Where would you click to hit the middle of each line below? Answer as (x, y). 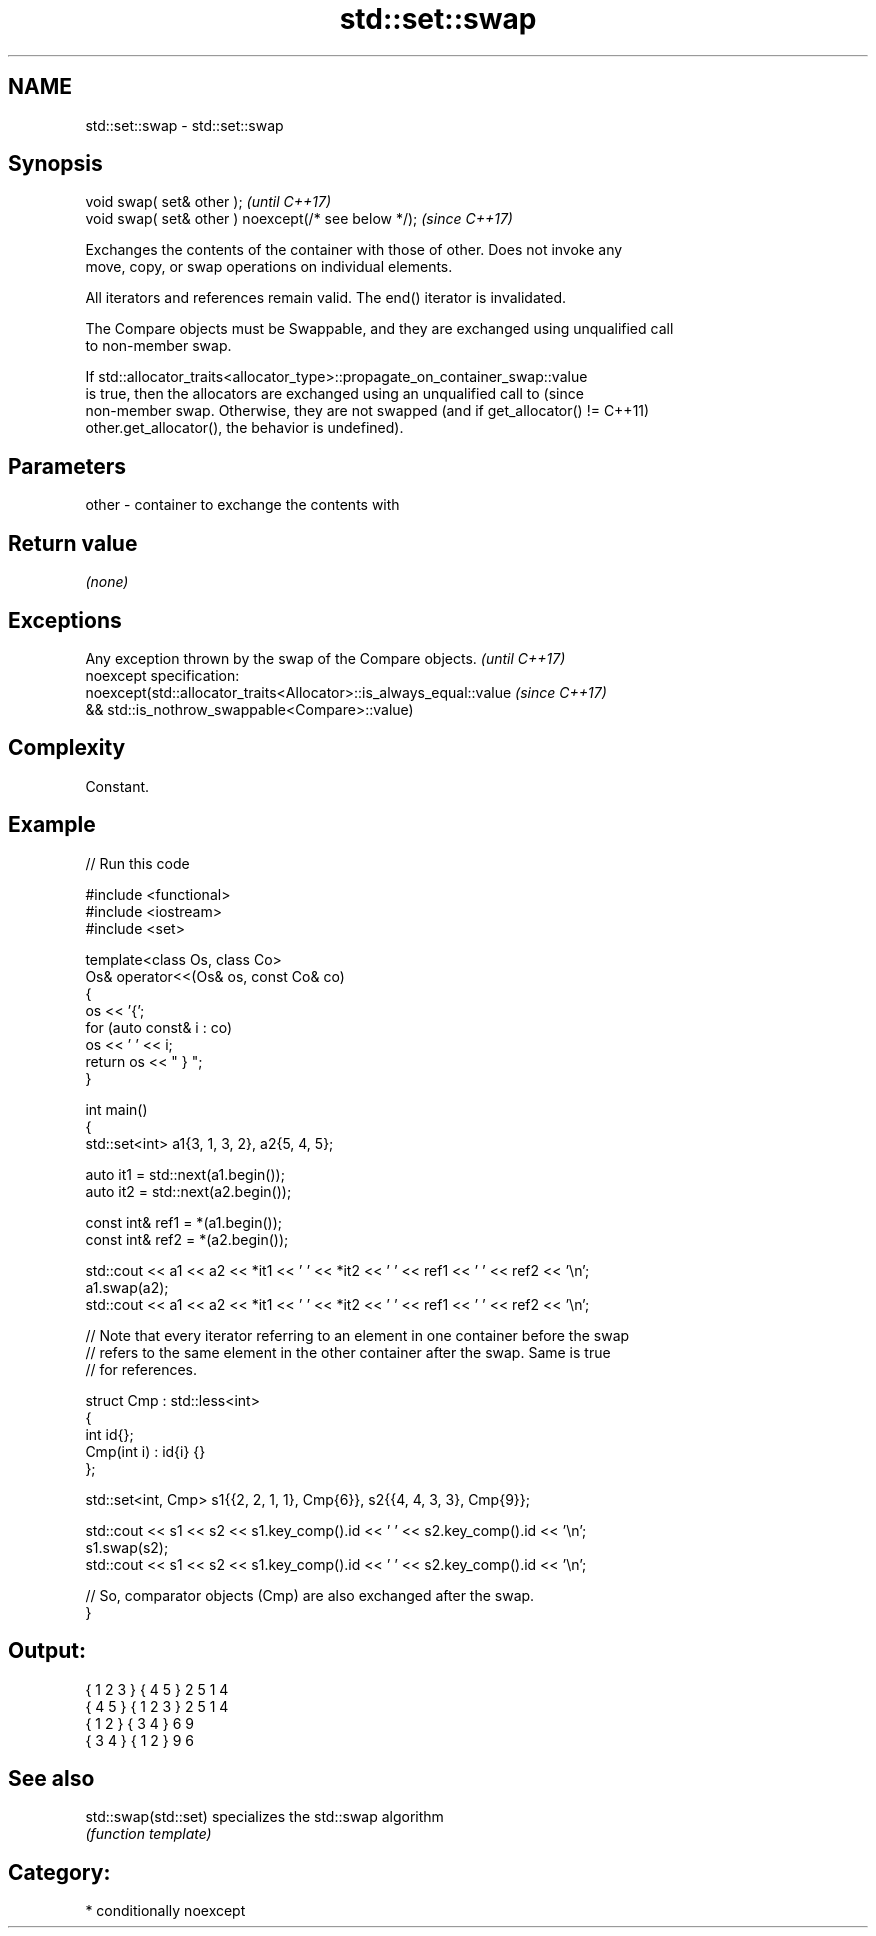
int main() (116, 1109)
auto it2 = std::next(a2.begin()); (188, 1191)
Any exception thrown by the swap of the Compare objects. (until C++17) (325, 658)
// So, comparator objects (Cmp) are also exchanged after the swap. (310, 1595)
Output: (47, 1651)
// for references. (141, 1369)
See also (51, 1778)
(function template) (148, 1834)
